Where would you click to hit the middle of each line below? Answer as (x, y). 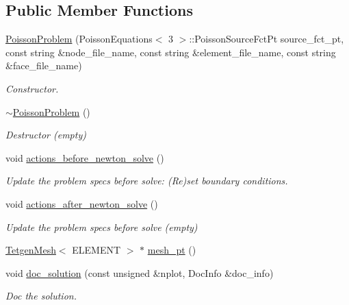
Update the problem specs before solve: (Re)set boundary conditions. (147, 181)
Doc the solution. (41, 296)
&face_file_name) (44, 65)
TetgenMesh (31, 250)
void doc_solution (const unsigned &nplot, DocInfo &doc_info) (140, 272)
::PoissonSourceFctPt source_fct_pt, (267, 39)
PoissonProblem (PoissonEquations (79, 39)
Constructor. (32, 88)
